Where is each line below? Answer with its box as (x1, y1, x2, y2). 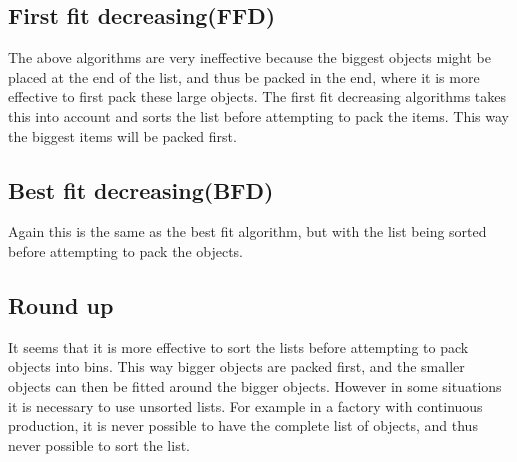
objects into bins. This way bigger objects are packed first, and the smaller (8, 356, 465, 377)
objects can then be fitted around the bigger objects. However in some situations (8, 375, 502, 396)
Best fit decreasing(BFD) (8, 174, 274, 205)
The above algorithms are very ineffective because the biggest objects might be (8, 47, 491, 68)
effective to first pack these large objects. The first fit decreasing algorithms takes (8, 86, 507, 107)
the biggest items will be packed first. (8, 125, 237, 146)
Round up (8, 289, 114, 320)
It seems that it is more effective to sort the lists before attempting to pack (8, 336, 469, 357)
